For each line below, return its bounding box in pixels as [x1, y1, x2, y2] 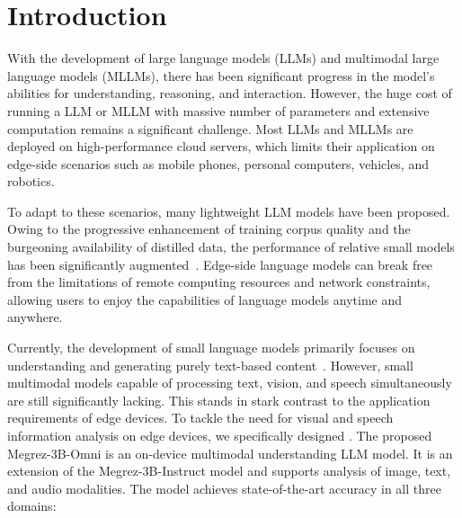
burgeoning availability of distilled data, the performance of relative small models [7, 237, 455, 256]
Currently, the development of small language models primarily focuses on [7, 338, 415, 357]
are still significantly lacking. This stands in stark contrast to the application [7, 390, 431, 409]
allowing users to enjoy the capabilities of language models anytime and [7, 290, 403, 308]
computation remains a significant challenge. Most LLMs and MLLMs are [7, 119, 413, 138]
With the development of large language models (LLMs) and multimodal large [7, 49, 440, 67]
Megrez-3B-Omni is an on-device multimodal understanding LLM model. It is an [7, 443, 453, 462]
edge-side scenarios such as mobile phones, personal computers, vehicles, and [7, 154, 429, 173]
